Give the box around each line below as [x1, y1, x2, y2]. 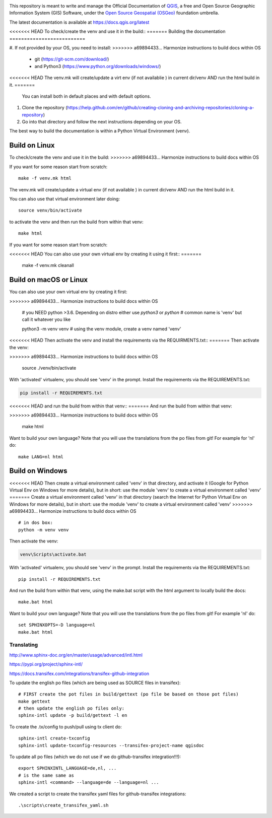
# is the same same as [18, 772, 75, 778]
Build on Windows [9, 466, 67, 475]
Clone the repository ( [22, 105, 67, 111]
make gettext [18, 698, 50, 704]
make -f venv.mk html [18, 175, 72, 181]
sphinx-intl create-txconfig [18, 735, 90, 741]
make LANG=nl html [18, 454, 64, 459]
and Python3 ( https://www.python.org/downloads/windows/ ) [34, 63, 161, 69]
